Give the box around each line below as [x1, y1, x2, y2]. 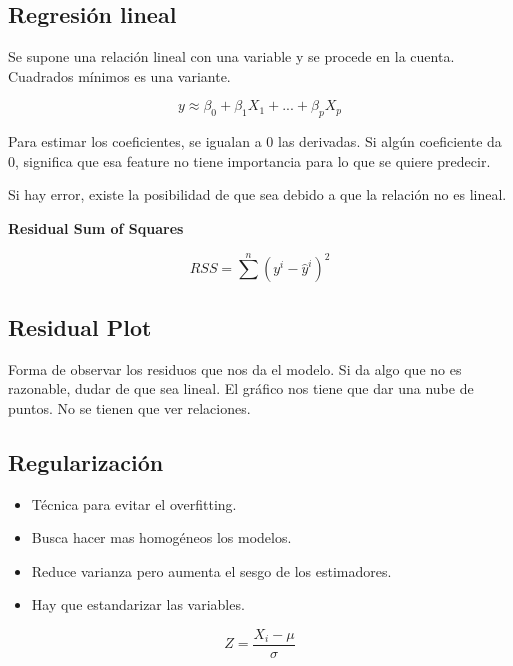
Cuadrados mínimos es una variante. [8, 65, 231, 86]
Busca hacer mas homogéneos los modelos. [31, 527, 292, 548]
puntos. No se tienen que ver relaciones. [8, 397, 251, 418]
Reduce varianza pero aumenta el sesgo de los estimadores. [31, 560, 392, 581]
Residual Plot [8, 311, 152, 342]
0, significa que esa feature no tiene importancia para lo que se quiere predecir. [8, 150, 491, 171]
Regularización [8, 446, 164, 477]
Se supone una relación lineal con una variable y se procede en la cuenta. [8, 46, 455, 67]
